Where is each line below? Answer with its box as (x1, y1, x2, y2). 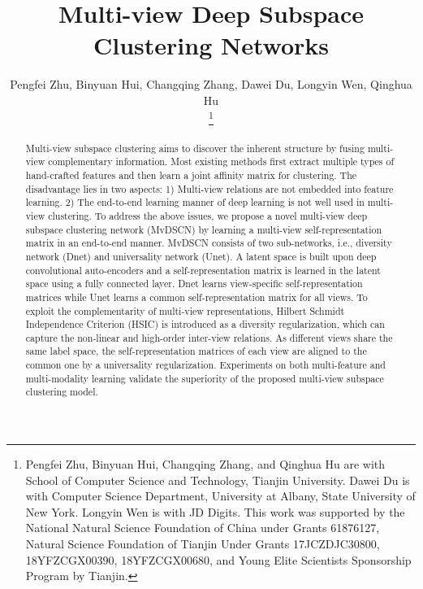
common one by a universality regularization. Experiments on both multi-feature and (25, 358, 386, 372)
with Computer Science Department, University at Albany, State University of (25, 487, 416, 504)
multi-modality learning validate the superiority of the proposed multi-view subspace (25, 371, 384, 385)
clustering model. (25, 385, 98, 399)
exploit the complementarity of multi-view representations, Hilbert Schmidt (25, 303, 345, 317)
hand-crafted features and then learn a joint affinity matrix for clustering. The (25, 168, 357, 181)
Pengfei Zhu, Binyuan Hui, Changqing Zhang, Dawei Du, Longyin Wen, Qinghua (10, 76, 412, 93)
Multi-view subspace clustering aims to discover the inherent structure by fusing (25, 141, 365, 155)
